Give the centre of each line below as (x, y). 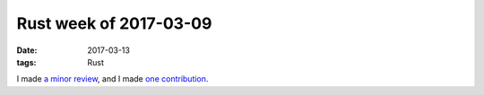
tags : (26, 62)
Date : (27, 50)
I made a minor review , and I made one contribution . (112, 79)
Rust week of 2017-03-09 (114, 23)
